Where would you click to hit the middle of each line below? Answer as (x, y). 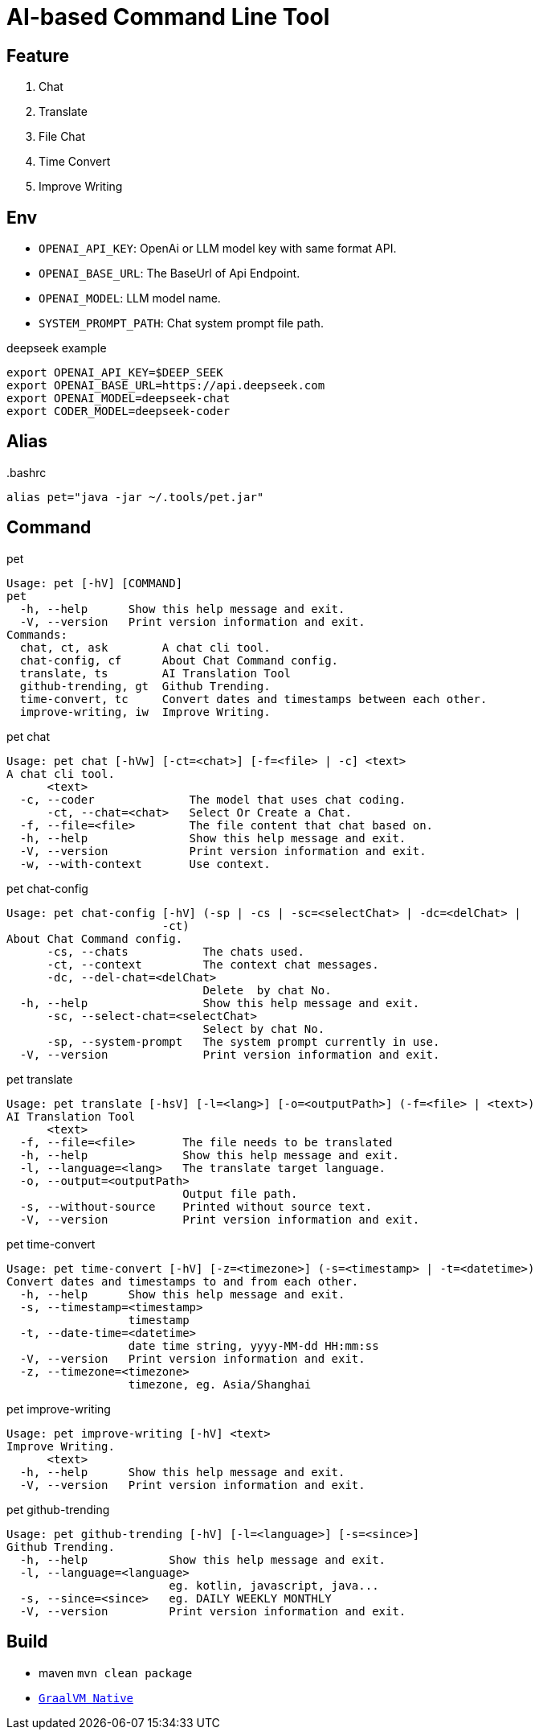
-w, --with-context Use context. (145, 864)
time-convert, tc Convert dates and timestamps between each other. (253, 699)
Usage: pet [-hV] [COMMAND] (95, 583)
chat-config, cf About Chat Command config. (179, 660)
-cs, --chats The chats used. (176, 951)
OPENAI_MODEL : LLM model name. (130, 298)
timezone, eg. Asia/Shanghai (220, 1384)
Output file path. (240, 1193)
